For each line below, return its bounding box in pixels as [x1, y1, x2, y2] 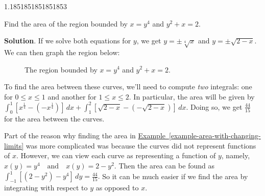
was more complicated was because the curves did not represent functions [26, 140, 256, 151]
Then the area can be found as [118, 160, 214, 170]
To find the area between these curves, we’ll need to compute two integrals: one [4, 81, 252, 92]
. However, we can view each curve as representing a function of [16, 150, 216, 161]
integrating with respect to [4, 182, 88, 192]
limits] [4, 140, 24, 151]
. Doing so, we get [186, 101, 243, 112]
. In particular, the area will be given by [129, 91, 255, 102]
